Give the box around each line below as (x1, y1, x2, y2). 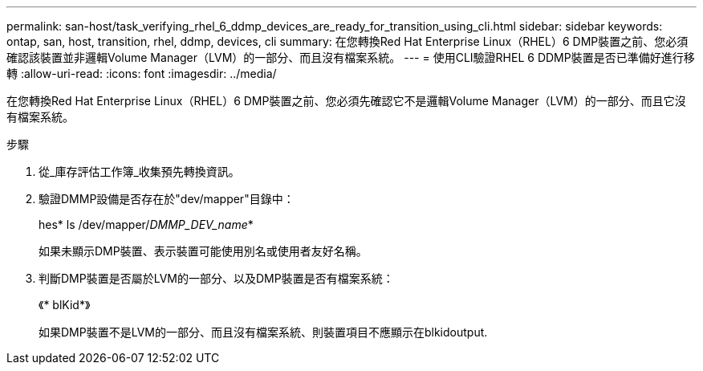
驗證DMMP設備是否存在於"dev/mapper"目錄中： (39, 192, 295, 206)
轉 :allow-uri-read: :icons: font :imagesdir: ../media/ (6, 67, 277, 80)
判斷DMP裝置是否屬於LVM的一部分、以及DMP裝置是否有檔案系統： (39, 271, 394, 285)
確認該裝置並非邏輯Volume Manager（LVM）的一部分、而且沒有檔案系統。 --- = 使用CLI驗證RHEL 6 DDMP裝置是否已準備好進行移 (6, 51, 695, 64)
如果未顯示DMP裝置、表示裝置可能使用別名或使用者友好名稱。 (39, 244, 368, 258)
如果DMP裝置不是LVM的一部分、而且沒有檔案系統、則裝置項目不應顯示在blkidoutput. (39, 325, 488, 339)
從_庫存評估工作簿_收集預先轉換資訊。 (39, 165, 240, 178)
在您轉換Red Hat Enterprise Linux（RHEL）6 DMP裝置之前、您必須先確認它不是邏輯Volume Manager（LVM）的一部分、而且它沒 (6, 94, 686, 108)
